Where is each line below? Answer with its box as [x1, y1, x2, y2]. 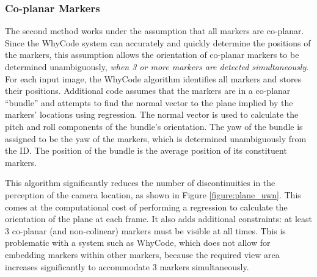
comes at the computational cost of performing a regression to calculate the [5, 200, 288, 213]
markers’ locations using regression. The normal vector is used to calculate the [5, 108, 299, 121]
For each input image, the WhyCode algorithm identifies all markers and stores [5, 72, 302, 85]
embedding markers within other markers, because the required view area [5, 248, 280, 261]
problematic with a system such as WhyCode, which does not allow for [5, 236, 271, 249]
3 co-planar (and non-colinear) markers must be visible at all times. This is [5, 224, 286, 237]
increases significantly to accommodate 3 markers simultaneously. [5, 260, 249, 273]
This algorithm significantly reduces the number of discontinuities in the [5, 176, 275, 189]
